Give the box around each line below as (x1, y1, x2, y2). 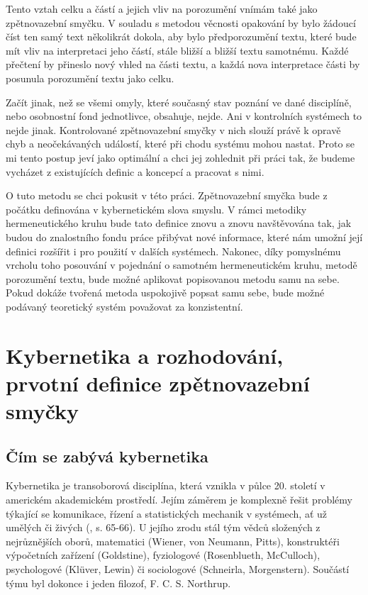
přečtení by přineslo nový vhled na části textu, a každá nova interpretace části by (6, 57, 360, 72)
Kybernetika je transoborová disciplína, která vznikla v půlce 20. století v (6, 478, 325, 493)
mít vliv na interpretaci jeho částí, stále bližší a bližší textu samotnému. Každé (6, 43, 349, 57)
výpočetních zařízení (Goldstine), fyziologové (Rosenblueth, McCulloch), (6, 547, 320, 562)
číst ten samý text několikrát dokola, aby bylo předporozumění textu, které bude (6, 29, 357, 44)
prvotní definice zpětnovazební (6, 368, 310, 397)
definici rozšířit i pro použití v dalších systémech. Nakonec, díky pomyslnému (6, 243, 341, 258)
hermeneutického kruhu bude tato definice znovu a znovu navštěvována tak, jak (6, 216, 352, 230)
